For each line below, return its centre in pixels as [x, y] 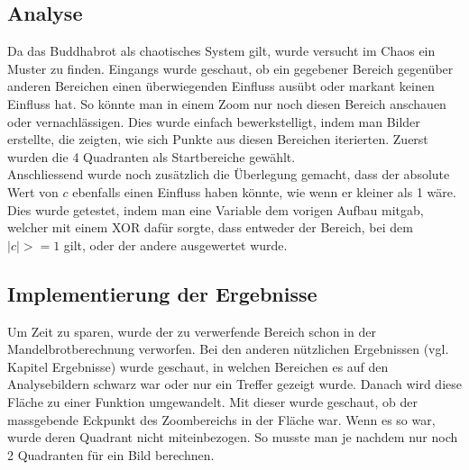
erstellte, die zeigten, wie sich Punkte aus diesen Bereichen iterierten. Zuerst [218, 139]
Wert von [33, 191]
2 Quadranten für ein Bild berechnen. [111, 454]
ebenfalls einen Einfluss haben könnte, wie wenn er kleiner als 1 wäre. [264, 191]
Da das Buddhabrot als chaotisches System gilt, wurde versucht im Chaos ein [221, 51]
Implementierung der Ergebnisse [162, 293]
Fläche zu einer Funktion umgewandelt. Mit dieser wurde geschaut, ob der [212, 401]
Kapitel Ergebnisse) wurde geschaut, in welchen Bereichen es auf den [198, 366]
